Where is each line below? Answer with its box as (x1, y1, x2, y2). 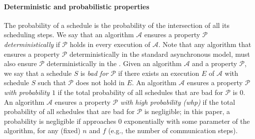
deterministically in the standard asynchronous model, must (69, 48, 250, 59)
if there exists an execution (118, 68, 199, 78)
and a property (192, 58, 237, 69)
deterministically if (4, 39, 60, 49)
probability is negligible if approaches (4, 116, 116, 126)
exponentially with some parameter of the (124, 116, 250, 126)
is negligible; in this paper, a (144, 106, 230, 116)
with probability (4, 87, 50, 97)
